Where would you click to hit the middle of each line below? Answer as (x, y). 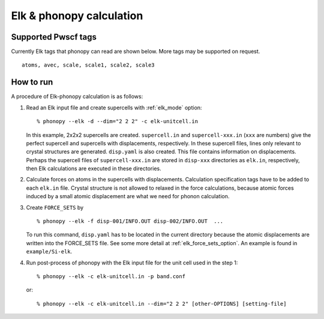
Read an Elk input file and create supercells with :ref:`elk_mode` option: (114, 108)
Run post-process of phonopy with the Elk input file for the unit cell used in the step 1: (132, 263)
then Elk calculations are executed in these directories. (94, 169)
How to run (32, 82)
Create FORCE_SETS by (55, 207)
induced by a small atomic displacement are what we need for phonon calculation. (128, 196)
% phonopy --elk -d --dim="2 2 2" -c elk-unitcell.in (117, 121)
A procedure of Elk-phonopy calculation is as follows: (77, 97)
